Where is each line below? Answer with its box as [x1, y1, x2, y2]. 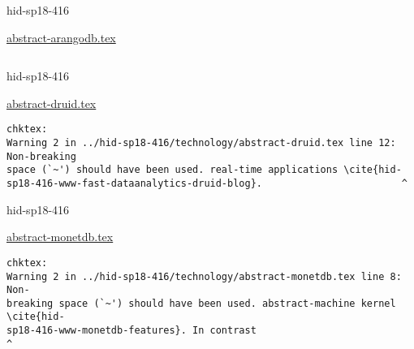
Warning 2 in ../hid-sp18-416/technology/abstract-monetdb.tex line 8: [6, 270, 402, 282]
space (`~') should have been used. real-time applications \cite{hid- [6, 164, 402, 176]
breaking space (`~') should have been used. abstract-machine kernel [6, 297, 396, 309]
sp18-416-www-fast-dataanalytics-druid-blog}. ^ [6, 178, 408, 189]
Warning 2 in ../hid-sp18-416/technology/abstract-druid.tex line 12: [6, 137, 396, 149]
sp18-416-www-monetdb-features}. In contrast [6, 325, 257, 337]
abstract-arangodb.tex [6, 28, 116, 45]
